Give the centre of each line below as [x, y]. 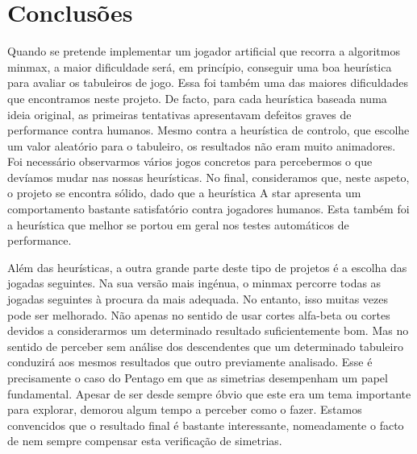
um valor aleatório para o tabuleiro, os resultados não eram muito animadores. [202, 145]
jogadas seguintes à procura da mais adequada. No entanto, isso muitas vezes [198, 299]
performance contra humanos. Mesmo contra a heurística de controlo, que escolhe [208, 130]
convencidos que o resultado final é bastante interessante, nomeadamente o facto [206, 425]
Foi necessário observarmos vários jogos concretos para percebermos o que [190, 161]
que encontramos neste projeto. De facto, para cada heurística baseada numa [197, 98]
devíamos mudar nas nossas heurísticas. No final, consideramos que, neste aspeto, [208, 177]
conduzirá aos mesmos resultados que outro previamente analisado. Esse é [190, 362]
